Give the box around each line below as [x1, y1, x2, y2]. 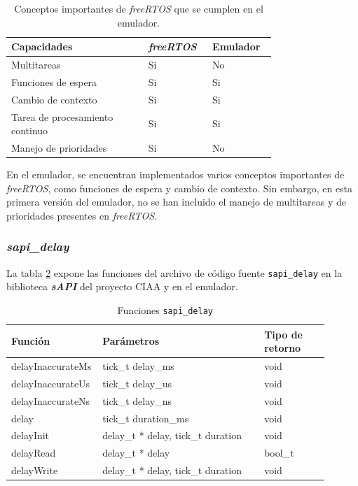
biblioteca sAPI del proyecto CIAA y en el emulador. [6, 279, 238, 294]
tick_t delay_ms [102, 359, 174, 373]
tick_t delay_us [102, 376, 172, 390]
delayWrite [11, 463, 58, 478]
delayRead [11, 445, 56, 460]
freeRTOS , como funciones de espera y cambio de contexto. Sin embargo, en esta [6, 180, 353, 195]
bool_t [264, 445, 294, 460]
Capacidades [11, 39, 73, 54]
